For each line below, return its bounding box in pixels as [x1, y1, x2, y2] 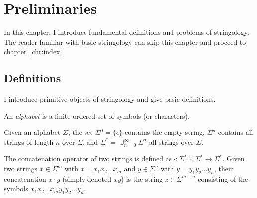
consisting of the [198, 173, 248, 184]
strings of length [4, 136, 54, 147]
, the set [68, 127, 93, 137]
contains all [218, 127, 253, 137]
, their [214, 163, 233, 174]
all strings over [149, 136, 194, 147]
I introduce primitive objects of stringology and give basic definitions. [4, 94, 216, 104]
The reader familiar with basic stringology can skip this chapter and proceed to [4, 36, 246, 47]
